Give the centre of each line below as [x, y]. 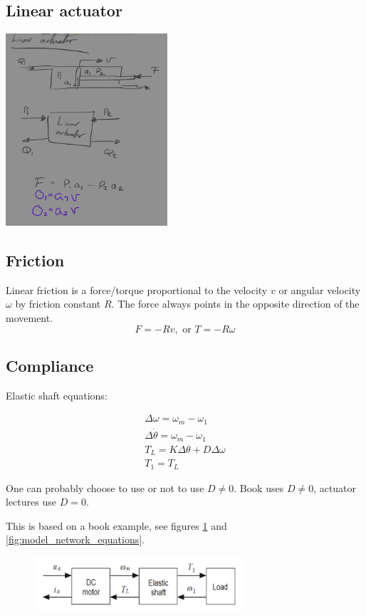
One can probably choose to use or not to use [105, 487]
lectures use [31, 502]
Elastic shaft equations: [57, 395]
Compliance [50, 365]
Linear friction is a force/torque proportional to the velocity [137, 289]
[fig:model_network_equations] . [75, 539]
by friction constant [58, 304]
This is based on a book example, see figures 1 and [116, 525]
